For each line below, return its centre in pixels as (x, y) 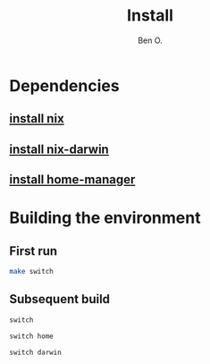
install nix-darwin (59, 149)
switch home (31, 336)
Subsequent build (59, 299)
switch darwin (36, 352)
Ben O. (150, 40)
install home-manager (72, 180)
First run (34, 251)
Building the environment (105, 218)
